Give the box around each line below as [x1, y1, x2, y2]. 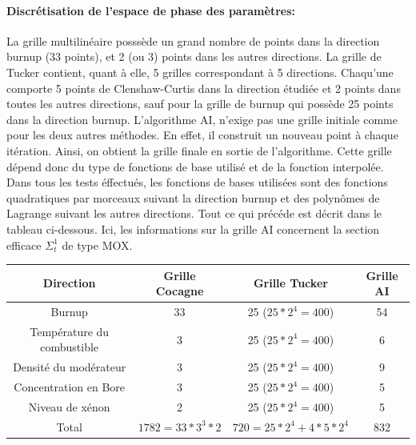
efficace [6, 236, 42, 253]
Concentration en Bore [14, 379, 126, 395]
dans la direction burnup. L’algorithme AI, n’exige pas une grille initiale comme [6, 110, 398, 127]
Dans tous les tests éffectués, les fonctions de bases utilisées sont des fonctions [6, 174, 388, 190]
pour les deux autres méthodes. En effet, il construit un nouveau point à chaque [6, 126, 398, 143]
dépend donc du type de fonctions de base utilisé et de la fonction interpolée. [6, 158, 384, 174]
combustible [40, 339, 99, 355]
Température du [30, 323, 110, 339]
